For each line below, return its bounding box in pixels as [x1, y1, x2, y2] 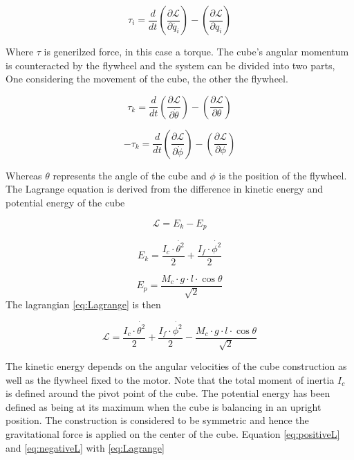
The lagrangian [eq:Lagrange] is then [6, 297, 161, 312]
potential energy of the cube [6, 195, 125, 209]
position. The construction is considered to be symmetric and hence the [6, 413, 309, 427]
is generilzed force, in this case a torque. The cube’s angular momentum [44, 44, 349, 58]
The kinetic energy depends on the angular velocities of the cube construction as [6, 359, 347, 373]
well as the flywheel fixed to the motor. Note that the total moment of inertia [6, 372, 335, 387]
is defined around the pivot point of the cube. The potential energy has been [6, 386, 330, 400]
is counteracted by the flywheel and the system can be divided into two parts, [6, 57, 335, 72]
